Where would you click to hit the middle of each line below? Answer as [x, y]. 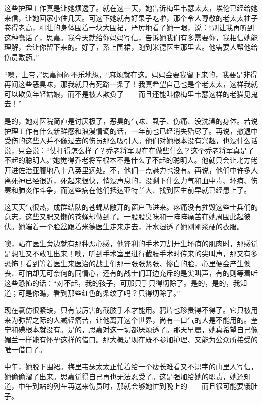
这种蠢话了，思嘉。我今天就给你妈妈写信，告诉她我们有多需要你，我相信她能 [131, 37]
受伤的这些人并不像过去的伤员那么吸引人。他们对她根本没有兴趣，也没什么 [127, 140]
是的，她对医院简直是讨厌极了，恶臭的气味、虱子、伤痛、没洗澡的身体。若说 [131, 120]
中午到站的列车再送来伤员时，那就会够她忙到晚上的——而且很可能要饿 [134, 386]
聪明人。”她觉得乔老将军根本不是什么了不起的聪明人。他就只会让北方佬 [141, 160]
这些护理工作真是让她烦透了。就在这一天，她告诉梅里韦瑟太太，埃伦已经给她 [131, 8]
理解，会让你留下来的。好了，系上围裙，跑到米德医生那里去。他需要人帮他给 [131, 47]
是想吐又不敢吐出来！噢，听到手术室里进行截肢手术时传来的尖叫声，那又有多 [131, 253]
